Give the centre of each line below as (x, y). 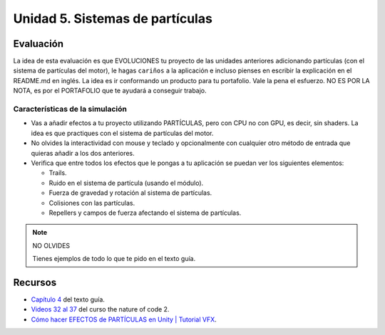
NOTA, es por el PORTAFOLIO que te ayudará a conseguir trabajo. (110, 91)
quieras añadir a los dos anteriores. (83, 153)
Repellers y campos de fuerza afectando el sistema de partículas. (145, 213)
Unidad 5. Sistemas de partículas (113, 18)
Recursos (35, 282)
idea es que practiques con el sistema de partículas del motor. (122, 133)
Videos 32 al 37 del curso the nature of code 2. (100, 309)
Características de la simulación (70, 109)
